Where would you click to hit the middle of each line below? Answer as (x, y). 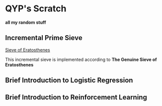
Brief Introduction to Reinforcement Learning (76, 97)
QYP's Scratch (36, 9)
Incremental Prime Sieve (44, 38)
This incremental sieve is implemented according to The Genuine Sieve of (81, 59)
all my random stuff (26, 22)
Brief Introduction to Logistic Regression (69, 80)
